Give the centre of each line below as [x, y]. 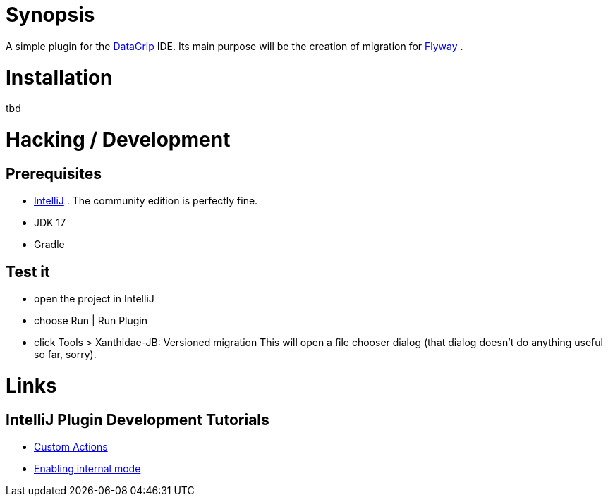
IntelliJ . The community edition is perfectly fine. [146, 201]
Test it [28, 271]
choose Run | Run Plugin [91, 321]
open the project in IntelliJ [94, 299]
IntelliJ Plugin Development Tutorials [138, 420]
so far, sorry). [65, 355]
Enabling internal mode [87, 468]
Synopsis [50, 15]
